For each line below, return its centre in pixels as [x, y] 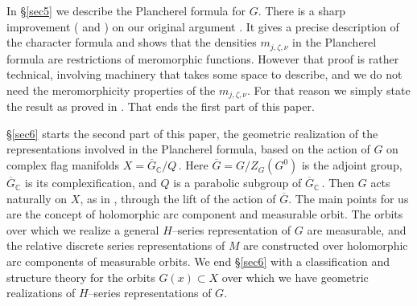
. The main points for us [349, 198]
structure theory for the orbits [81, 277]
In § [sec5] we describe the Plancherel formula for [126, 10]
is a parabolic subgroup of [237, 183]
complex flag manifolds [63, 165]
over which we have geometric [295, 277]
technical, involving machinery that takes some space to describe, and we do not [204, 74]
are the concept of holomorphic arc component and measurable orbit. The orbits [205, 214]
